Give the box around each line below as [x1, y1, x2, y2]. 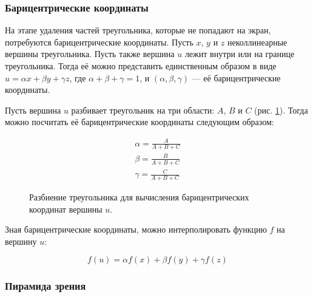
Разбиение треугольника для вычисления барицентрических [29, 191, 249, 203]
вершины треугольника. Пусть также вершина [5, 47, 175, 60]
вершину [5, 234, 37, 247]
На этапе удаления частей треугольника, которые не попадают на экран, [5, 24, 271, 36]
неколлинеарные [227, 35, 288, 48]
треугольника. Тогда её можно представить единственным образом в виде [5, 60, 277, 72]
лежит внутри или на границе [184, 47, 295, 60]
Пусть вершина [5, 103, 61, 116]
